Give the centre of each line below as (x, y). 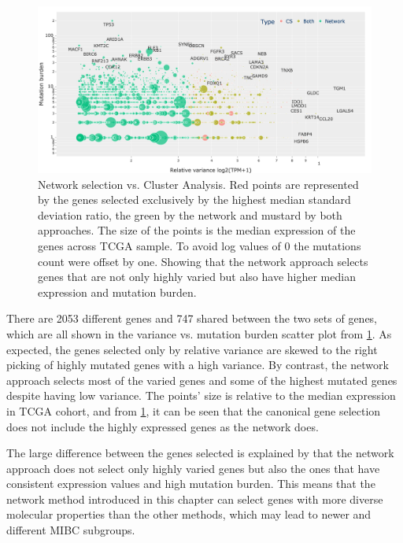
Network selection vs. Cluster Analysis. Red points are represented (198, 184)
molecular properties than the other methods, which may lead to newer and (189, 514)
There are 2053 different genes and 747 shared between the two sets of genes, (192, 318)
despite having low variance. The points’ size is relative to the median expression (201, 395)
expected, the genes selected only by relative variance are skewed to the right (192, 349)
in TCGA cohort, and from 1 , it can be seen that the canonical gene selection (194, 410)
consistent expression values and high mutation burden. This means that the (191, 484)
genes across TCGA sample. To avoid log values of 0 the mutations (200, 245)
